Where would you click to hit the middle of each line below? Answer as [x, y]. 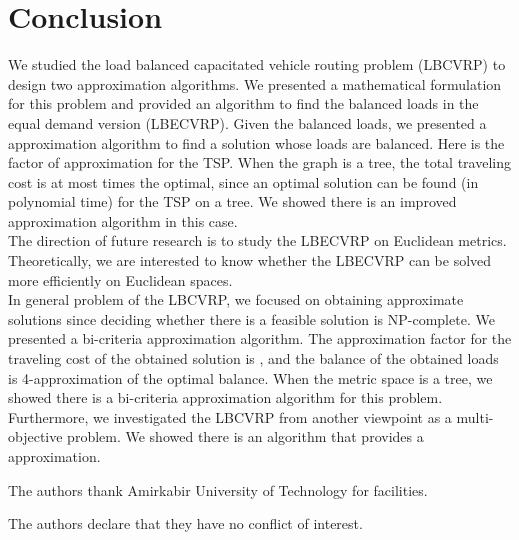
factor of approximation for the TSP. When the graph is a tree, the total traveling [259, 162]
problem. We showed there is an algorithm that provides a [245, 436]
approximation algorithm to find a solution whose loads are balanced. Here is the [256, 142]
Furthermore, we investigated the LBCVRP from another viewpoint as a [230, 416]
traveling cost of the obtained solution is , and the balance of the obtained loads [253, 358]
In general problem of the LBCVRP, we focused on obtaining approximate [236, 299]
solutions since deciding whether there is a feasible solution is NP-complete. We [251, 318]
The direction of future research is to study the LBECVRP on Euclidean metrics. [257, 240]
